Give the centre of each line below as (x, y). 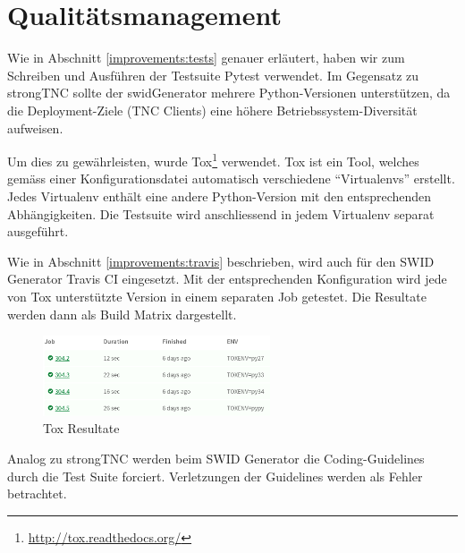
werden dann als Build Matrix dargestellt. (122, 314)
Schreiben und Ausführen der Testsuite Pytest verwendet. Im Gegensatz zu (213, 75)
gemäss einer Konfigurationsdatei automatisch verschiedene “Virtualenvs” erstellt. (231, 179)
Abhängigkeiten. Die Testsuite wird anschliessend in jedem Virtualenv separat (221, 213)
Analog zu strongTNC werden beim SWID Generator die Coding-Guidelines (216, 458)
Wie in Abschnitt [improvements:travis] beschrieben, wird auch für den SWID (221, 261)
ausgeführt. (38, 231)
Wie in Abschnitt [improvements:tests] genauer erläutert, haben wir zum (206, 58)
